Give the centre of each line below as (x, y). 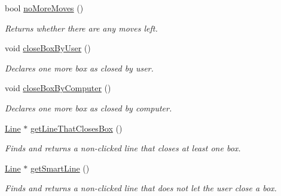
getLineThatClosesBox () (77, 128)
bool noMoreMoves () (44, 8)
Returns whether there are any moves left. (81, 28)
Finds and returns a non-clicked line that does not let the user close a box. (141, 188)
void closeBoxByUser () (48, 48)
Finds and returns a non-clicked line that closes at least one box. (123, 148)
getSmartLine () (60, 168)
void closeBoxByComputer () (58, 88)
